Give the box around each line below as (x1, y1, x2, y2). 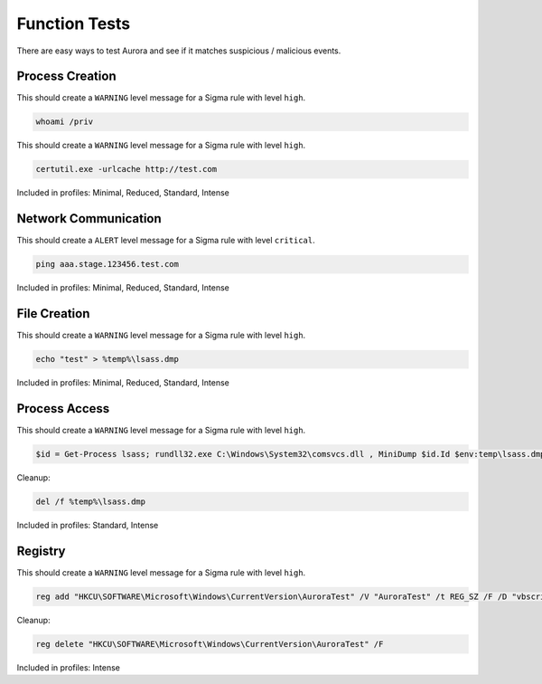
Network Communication (16, 211, 162, 226)
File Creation (16, 306, 90, 321)
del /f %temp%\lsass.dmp (35, 497, 146, 507)
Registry (16, 543, 66, 558)
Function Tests (16, 14, 131, 33)
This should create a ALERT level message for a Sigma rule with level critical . (16, 235, 315, 246)
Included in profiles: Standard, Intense (16, 519, 159, 530)
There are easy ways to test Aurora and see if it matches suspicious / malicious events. (16, 45, 341, 56)
